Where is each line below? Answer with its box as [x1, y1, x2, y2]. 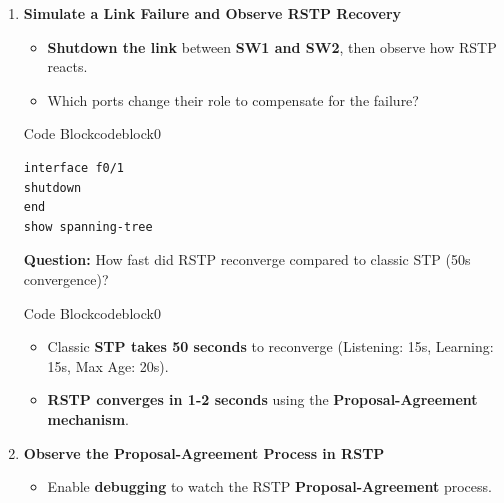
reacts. [47, 56, 88, 77]
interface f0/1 [23, 160, 125, 175]
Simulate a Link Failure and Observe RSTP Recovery [23, 3, 402, 23]
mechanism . [47, 408, 129, 429]
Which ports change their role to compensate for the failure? [47, 89, 419, 110]
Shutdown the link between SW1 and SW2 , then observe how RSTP [47, 36, 497, 57]
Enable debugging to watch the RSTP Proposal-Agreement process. [47, 476, 492, 497]
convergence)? [23, 268, 109, 289]
